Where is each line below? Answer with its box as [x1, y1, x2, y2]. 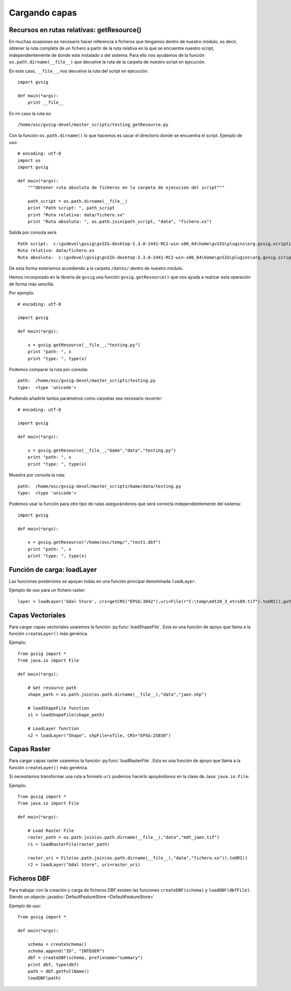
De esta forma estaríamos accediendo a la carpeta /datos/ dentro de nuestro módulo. [9, 265, 184, 271]
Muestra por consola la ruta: [9, 472, 65, 478]
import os [17, 158, 41, 163]
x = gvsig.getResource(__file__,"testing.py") [27, 342, 141, 348]
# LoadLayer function [27, 726, 80, 731]
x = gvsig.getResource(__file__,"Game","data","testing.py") [27, 447, 177, 453]
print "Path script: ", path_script [27, 205, 115, 211]
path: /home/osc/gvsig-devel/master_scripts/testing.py [17, 378, 156, 384]
